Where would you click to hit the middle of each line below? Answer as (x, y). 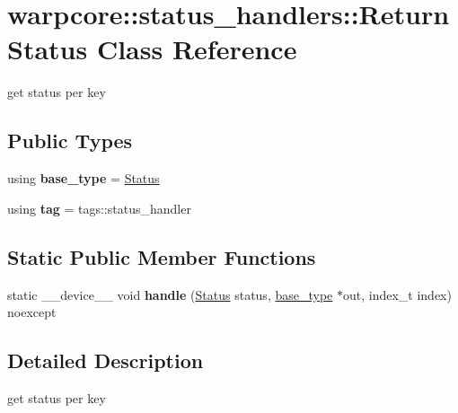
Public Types (70, 141)
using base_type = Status (84, 178)
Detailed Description (106, 360)
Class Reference (197, 49)
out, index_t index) (397, 294)
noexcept (32, 312)
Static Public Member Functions (162, 256)
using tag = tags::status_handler (99, 208)
